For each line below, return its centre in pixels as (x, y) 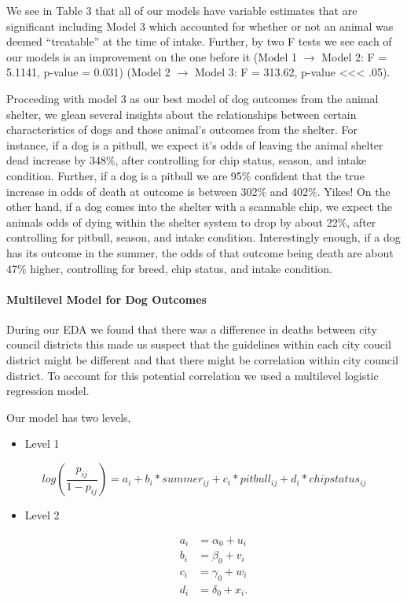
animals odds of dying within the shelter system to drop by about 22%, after (191, 222)
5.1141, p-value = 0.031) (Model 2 (88, 72)
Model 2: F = (354, 56)
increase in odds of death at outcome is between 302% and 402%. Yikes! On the (198, 191)
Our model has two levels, (69, 417)
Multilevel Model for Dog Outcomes (106, 299)
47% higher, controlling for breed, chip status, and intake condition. (169, 268)
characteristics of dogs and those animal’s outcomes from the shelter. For (182, 129)
